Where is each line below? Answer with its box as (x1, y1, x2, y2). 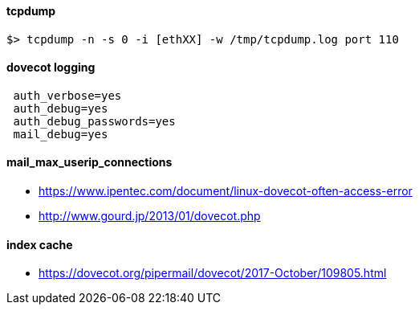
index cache (6, 237, 73, 252)
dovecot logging (6, 60, 96, 75)
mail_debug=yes (13, 127, 108, 141)
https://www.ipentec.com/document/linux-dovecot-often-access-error (39, 184, 413, 198)
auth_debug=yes (13, 101, 108, 115)
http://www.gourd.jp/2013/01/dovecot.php (39, 209, 261, 223)
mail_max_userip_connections (6, 155, 173, 170)
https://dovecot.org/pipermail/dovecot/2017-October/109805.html (39, 266, 387, 280)
